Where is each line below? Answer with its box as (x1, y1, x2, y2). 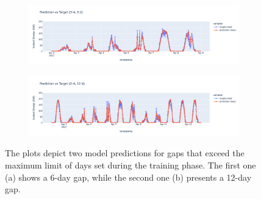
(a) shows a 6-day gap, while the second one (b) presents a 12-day (5, 170, 252, 183)
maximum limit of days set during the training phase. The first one (5, 158, 256, 171)
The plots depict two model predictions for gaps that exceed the (5, 147, 245, 159)
